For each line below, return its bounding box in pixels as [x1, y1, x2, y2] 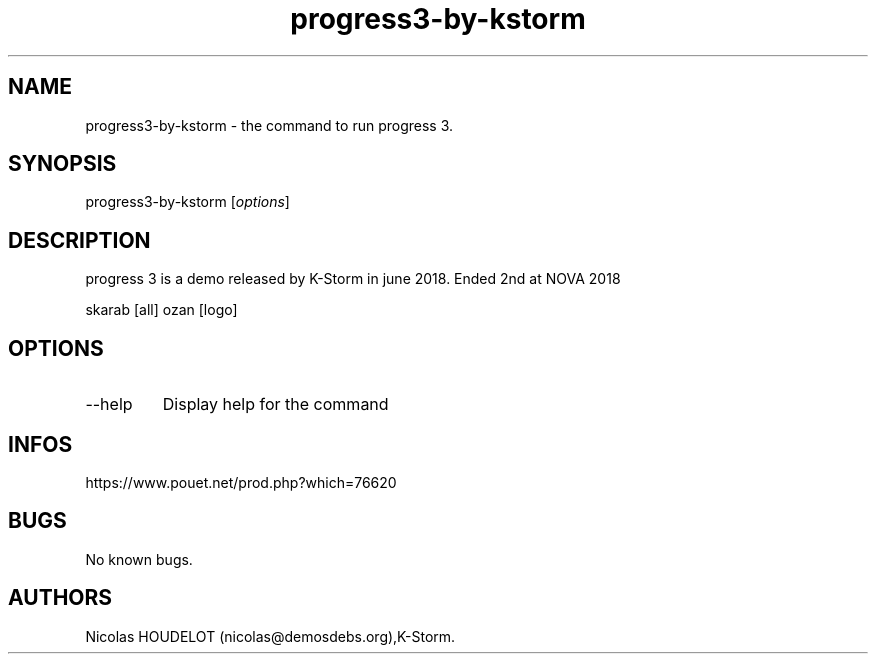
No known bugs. [85, 550, 193, 568]
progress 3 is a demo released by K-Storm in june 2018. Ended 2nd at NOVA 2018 [85, 270, 621, 288]
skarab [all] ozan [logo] [85, 301, 238, 319]
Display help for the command [162, 394, 389, 415]
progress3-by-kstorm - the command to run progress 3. [85, 116, 454, 134]
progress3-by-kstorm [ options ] [85, 193, 290, 211]
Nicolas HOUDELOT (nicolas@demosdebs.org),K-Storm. [85, 627, 456, 645]
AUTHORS [8, 585, 113, 611]
